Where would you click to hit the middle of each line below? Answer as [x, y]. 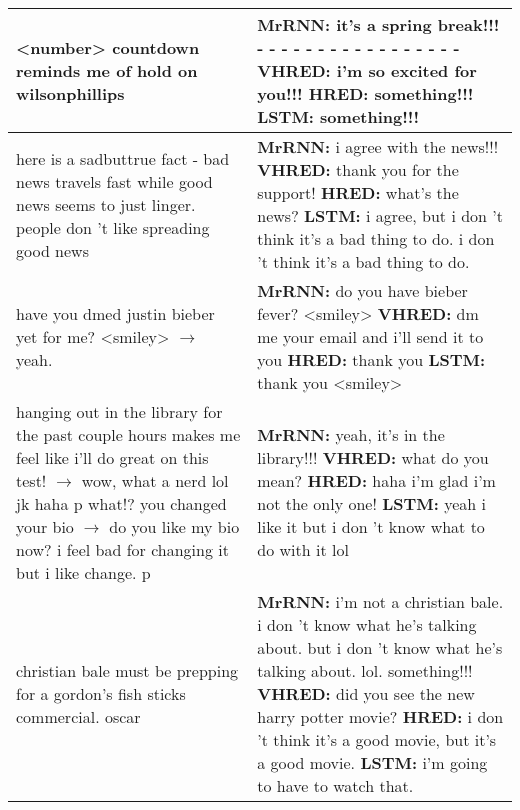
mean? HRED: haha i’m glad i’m [376, 480]
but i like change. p [83, 572]
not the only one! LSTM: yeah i [371, 503]
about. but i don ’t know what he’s [380, 647]
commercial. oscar [78, 716]
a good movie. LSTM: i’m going [372, 762]
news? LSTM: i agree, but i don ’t [380, 215]
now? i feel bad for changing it [122, 549]
